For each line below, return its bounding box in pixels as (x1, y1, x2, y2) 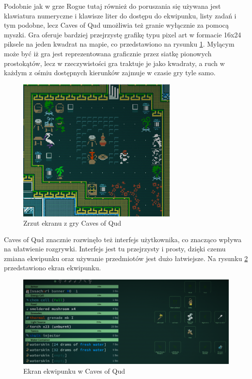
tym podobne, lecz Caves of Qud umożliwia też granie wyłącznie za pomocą (4, 20, 229, 30)
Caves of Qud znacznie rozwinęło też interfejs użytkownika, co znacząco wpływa (4, 234, 242, 244)
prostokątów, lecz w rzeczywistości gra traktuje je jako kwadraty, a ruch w (4, 58, 225, 68)
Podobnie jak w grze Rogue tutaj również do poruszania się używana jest (4, 1, 221, 11)
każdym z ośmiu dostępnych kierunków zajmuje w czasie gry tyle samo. (4, 67, 216, 78)
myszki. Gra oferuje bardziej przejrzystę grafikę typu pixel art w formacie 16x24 (4, 29, 241, 39)
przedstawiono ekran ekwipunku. (4, 263, 101, 273)
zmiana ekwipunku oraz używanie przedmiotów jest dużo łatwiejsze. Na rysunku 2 (4, 253, 248, 263)
